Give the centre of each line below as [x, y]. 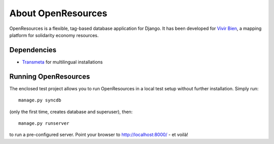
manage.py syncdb [40, 100]
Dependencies [33, 50]
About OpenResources [58, 13]
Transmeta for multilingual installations [62, 62]
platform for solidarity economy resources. [54, 35]
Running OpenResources [50, 76]
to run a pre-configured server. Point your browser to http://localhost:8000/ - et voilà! [99, 135]
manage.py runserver [44, 123]
